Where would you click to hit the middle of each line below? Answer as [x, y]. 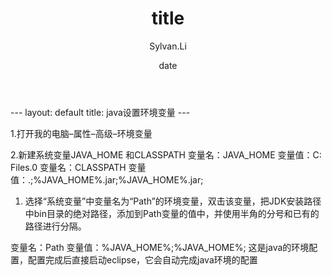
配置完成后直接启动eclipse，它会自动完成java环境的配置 [142, 259]
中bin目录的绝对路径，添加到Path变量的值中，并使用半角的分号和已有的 [172, 213]
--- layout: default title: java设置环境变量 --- [100, 112]
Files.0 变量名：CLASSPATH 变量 [78, 167]
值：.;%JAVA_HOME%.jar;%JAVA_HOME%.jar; [107, 179]
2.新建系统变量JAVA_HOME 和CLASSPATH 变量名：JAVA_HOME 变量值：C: [166, 154]
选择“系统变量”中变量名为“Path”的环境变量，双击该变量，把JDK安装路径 [173, 201]
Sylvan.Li [168, 46]
